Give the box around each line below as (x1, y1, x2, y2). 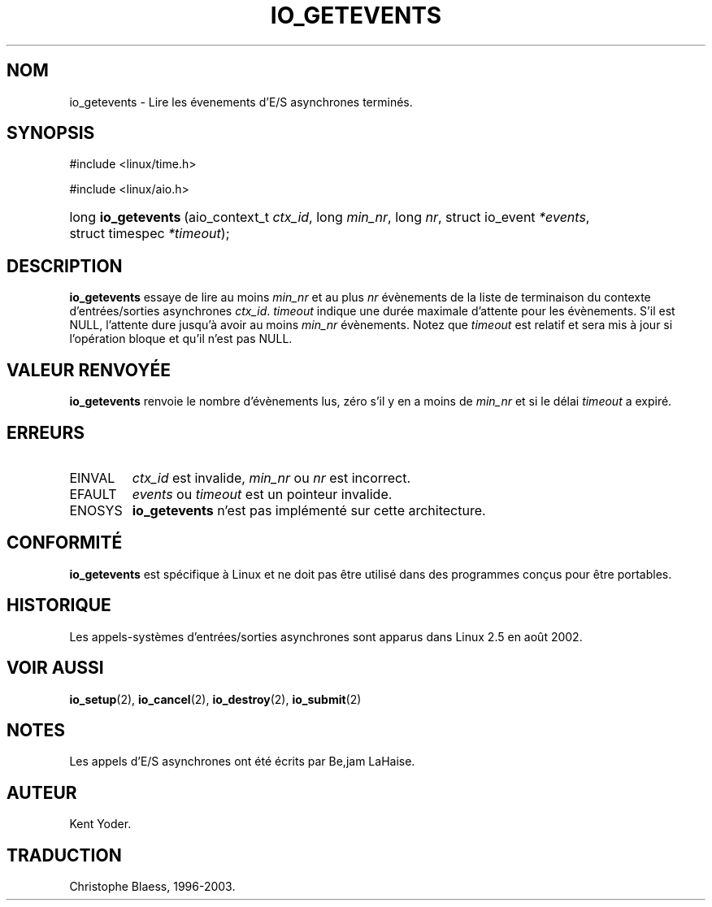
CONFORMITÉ (7, 532, 123, 553)
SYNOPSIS (7, 123, 95, 144)
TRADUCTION (7, 844, 122, 866)
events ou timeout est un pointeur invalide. (132, 485, 393, 502)
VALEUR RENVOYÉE (7, 359, 171, 380)
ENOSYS (69, 501, 123, 519)
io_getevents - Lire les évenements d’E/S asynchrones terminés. (69, 94, 413, 109)
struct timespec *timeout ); (69, 225, 230, 242)
